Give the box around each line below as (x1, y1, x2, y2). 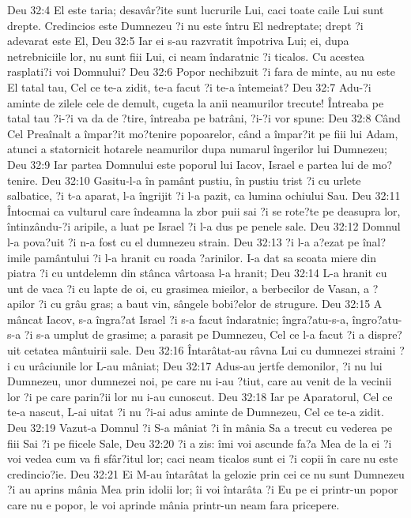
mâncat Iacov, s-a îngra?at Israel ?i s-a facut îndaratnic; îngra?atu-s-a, (7, 310, 349, 327)
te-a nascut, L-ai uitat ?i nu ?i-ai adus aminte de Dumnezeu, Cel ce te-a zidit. (7, 404, 384, 420)
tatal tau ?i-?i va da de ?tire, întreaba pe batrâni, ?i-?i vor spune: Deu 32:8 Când (7, 110, 401, 126)
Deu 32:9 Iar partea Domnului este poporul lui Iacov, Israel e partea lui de (7, 156, 369, 172)
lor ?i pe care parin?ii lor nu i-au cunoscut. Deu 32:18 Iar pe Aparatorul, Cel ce (7, 388, 393, 404)
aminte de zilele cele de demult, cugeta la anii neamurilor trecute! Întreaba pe (7, 94, 384, 111)
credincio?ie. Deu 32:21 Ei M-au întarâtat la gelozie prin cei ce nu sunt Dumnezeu (7, 465, 405, 482)
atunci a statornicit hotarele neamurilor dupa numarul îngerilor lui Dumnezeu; (7, 141, 387, 157)
